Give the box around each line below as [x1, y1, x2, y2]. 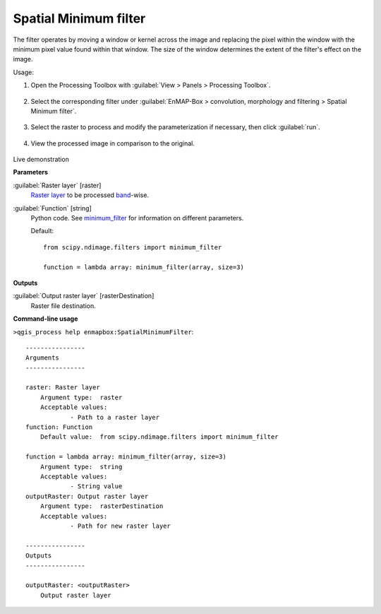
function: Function [25, 423, 93, 431]
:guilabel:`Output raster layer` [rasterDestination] [13, 292, 155, 300]
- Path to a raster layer [70, 413, 160, 421]
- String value [70, 483, 123, 490]
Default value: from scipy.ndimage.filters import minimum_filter [40, 433, 279, 441]
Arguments [25, 354, 59, 362]
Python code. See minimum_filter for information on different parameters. [30, 214, 244, 223]
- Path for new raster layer [70, 521, 171, 530]
